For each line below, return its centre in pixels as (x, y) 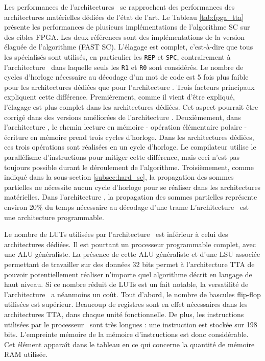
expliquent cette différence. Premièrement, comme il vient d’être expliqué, (119, 97)
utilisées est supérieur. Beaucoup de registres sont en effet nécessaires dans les (126, 304)
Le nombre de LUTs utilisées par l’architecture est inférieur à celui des (116, 234)
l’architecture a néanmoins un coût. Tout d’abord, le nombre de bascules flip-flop (132, 294)
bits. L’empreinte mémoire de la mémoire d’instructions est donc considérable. (126, 334)
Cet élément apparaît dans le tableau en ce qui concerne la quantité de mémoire (129, 344)
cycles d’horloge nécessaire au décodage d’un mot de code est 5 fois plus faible (126, 77)
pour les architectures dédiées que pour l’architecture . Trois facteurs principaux (129, 87)
